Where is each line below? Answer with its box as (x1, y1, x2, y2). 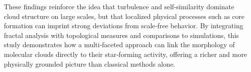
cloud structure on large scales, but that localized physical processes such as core (4, 11, 245, 21)
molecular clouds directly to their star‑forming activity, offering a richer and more (4, 49, 247, 59)
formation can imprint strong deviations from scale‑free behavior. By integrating (4, 20, 243, 31)
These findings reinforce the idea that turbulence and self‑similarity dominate (4, 1, 234, 11)
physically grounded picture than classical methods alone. (4, 58, 175, 69)
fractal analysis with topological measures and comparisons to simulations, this (4, 30, 239, 40)
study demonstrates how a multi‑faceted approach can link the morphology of (4, 39, 235, 50)
